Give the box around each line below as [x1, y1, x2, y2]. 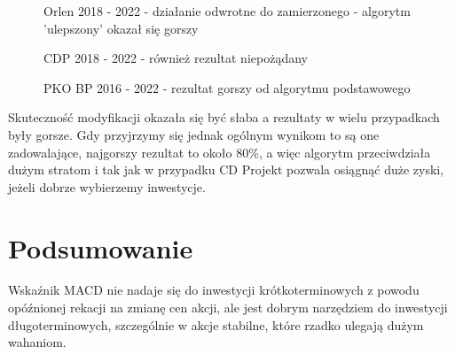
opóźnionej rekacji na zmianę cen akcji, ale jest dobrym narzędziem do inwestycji [8, 298, 448, 317]
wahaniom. [8, 333, 67, 351]
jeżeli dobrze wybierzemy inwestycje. [8, 177, 206, 196]
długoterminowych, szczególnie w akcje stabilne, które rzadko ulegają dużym [8, 315, 424, 334]
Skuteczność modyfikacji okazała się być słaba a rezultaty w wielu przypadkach [8, 108, 440, 127]
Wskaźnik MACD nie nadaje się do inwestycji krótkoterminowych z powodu [8, 281, 420, 299]
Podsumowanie [8, 229, 193, 265]
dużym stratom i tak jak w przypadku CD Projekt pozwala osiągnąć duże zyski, [8, 160, 444, 179]
